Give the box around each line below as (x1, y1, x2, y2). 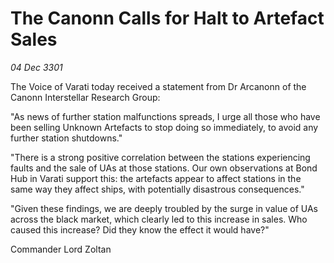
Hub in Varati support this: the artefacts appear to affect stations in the (10, 172, 302, 184)
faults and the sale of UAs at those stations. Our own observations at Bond (10, 162, 318, 174)
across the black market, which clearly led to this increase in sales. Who (10, 213, 308, 225)
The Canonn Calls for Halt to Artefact (10, 7, 325, 30)
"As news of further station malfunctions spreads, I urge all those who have (10, 110, 321, 122)
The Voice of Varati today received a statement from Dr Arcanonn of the (10, 80, 307, 92)
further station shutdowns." (10, 132, 123, 144)
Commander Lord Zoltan (10, 243, 112, 255)
